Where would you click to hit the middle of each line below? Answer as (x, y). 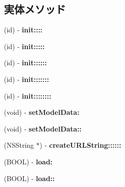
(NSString (19, 145)
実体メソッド (35, 9)
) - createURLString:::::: (80, 145)
